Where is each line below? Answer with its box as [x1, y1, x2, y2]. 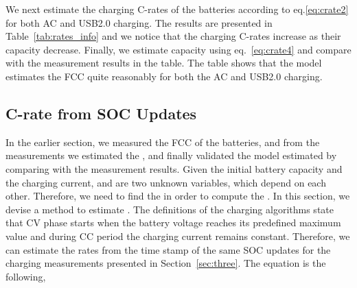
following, [5, 269, 46, 283]
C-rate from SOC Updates [5, 102, 197, 123]
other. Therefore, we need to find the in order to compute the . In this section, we [5, 189, 350, 203]
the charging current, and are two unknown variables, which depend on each [5, 175, 326, 189]
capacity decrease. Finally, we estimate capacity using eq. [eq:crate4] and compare [5, 42, 352, 56]
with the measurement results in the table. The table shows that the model [5, 56, 322, 70]
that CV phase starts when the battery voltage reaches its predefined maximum [5, 215, 341, 230]
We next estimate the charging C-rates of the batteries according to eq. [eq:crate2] [5, 2, 349, 16]
